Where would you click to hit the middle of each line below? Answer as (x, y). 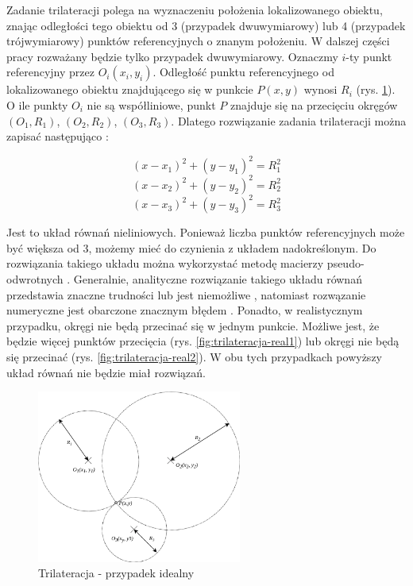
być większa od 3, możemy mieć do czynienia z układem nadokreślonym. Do (191, 247)
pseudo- (345, 263)
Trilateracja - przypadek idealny (116, 573)
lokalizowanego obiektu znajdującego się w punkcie (130, 89)
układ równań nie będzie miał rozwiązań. (106, 372)
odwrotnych (35, 279)
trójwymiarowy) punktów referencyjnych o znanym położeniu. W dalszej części (198, 41)
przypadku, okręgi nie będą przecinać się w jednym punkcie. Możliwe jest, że (193, 325)
